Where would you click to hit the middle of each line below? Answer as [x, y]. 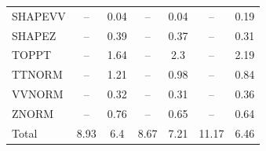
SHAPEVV [39, 15]
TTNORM [37, 74]
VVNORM [38, 94]
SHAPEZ [34, 35]
